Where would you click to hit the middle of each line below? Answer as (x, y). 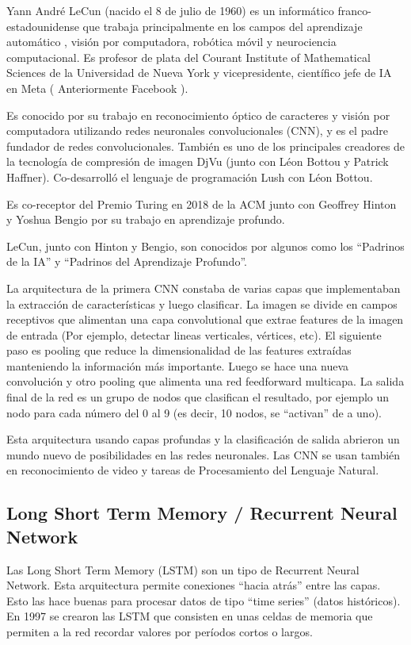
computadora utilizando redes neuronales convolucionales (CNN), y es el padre (197, 131)
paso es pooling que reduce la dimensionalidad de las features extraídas (179, 350)
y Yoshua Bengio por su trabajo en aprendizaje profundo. (146, 219)
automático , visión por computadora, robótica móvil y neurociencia (171, 42)
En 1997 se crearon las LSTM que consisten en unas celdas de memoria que (190, 616)
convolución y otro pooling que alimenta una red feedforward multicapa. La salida (205, 381)
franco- (354, 10)
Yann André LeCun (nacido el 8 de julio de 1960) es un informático (170, 10)
